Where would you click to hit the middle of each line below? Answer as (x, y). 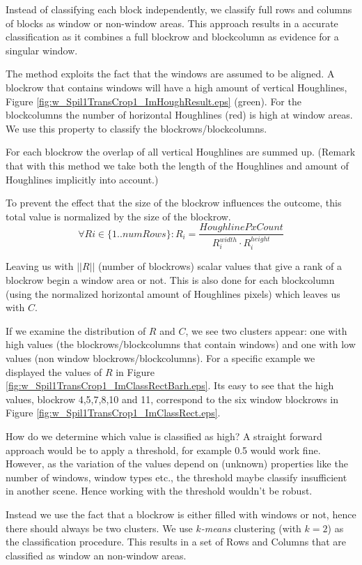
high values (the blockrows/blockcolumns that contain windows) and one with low (181, 344)
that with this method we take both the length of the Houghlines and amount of (177, 165)
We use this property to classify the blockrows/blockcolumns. (136, 128)
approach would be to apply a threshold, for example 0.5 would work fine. (163, 450)
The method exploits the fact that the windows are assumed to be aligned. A (170, 74)
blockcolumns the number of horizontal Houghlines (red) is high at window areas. (179, 115)
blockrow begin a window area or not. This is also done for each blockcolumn (170, 280)
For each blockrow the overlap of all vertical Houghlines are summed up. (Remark (181, 152)
